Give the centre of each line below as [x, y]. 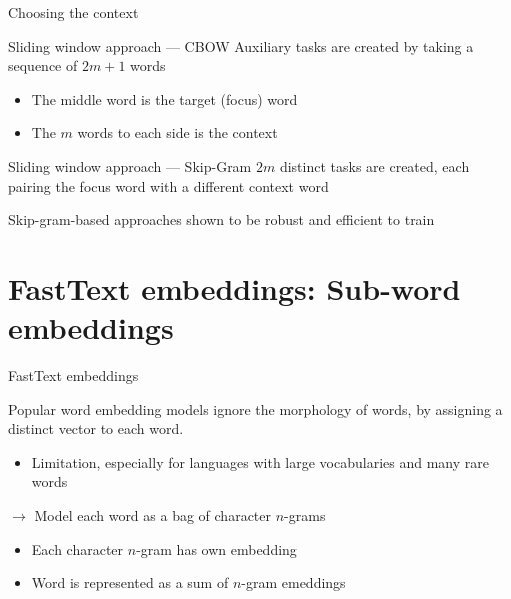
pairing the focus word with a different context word [168, 185]
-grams [305, 515]
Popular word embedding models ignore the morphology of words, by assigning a [255, 408]
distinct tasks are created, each [374, 165]
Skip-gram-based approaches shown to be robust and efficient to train [221, 219]
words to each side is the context [177, 132]
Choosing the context [73, 12]
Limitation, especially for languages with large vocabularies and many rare [260, 461]
